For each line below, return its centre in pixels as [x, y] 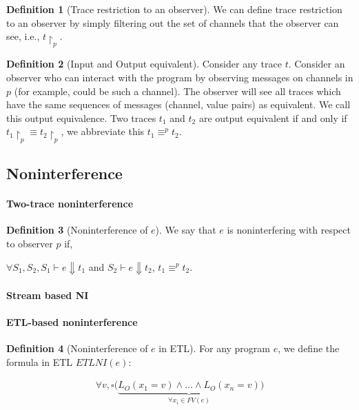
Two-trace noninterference [70, 204]
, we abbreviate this [103, 131]
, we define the [309, 348]
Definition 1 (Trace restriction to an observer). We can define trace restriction [174, 9]
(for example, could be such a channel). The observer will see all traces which [177, 91]
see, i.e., [23, 36]
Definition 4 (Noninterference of [77, 348]
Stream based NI [48, 295]
